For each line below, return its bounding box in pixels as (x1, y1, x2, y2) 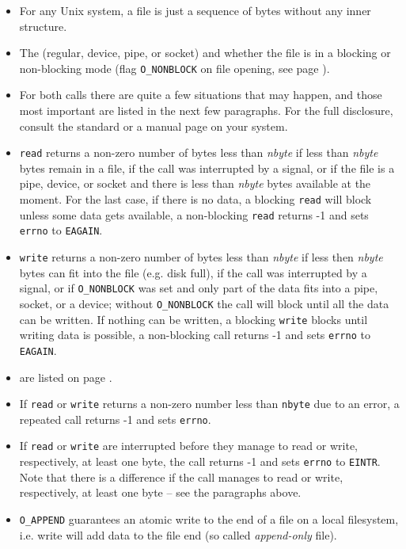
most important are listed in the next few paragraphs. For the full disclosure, (19, 102, 393, 119)
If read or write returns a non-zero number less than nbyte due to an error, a (19, 395, 400, 412)
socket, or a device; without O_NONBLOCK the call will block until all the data (19, 295, 389, 311)
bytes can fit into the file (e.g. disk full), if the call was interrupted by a (19, 264, 367, 280)
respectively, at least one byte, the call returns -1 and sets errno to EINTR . (19, 453, 381, 470)
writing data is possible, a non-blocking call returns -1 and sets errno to (19, 326, 370, 343)
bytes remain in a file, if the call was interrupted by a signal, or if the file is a (19, 159, 395, 176)
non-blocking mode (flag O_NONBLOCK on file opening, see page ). (19, 59, 330, 76)
